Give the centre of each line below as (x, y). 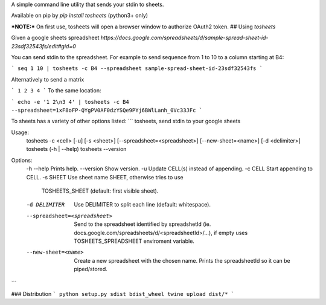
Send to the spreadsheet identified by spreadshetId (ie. (142, 224)
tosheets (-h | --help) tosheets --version (76, 149)
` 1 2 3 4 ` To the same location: (56, 91)
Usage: (20, 132)
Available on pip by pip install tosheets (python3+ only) (79, 16)
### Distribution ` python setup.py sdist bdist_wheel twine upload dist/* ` (123, 294)
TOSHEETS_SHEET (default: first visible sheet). (100, 191)
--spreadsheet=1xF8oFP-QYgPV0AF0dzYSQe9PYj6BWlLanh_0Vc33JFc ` (107, 110)
